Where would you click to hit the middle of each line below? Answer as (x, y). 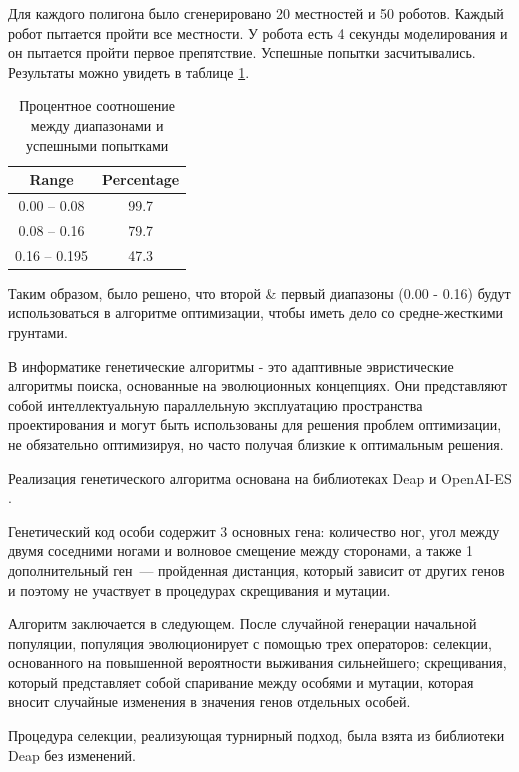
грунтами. (38, 331)
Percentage (141, 179)
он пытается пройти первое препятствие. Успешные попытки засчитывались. (242, 52)
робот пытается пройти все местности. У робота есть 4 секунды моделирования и (258, 32)
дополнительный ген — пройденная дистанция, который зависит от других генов (256, 569)
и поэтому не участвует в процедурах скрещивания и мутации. (199, 589)
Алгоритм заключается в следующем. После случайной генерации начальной (242, 623)
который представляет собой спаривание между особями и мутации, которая (241, 681)
